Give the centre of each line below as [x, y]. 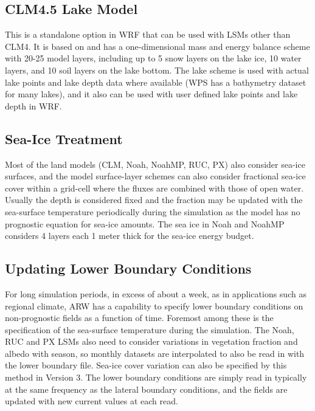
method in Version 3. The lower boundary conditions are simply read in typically [156, 377]
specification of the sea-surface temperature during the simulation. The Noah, [150, 329]
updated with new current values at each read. [92, 401]
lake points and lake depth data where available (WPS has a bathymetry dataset [156, 82]
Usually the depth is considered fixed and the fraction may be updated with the [154, 200]
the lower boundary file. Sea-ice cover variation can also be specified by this [146, 365]
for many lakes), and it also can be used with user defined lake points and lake [151, 94]
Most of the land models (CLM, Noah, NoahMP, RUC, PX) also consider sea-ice [155, 164]
